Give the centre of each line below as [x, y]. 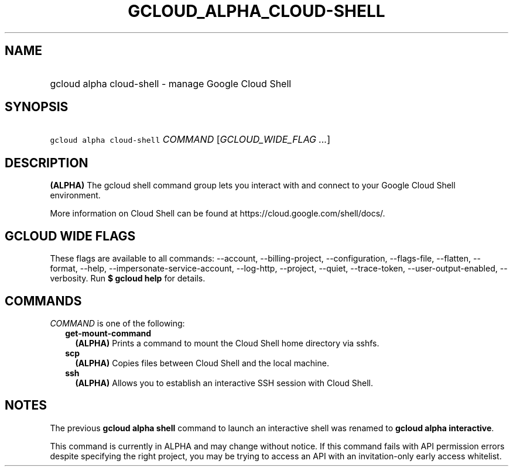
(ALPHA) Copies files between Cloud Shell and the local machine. [202, 363]
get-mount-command [108, 333]
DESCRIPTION [47, 163]
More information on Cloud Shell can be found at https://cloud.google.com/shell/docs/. [218, 214]
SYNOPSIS [37, 107]
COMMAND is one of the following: [117, 323]
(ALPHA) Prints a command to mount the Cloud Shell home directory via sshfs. [227, 343]
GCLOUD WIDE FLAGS [70, 236]
